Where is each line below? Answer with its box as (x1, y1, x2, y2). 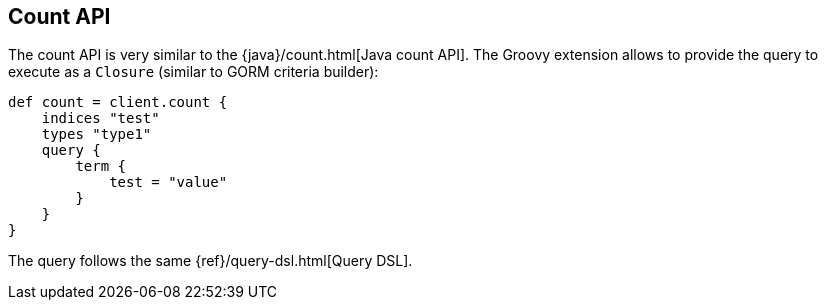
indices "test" (41, 110, 160, 127)
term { (75, 158, 127, 175)
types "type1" (41, 126, 152, 143)
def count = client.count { (8, 94, 228, 111)
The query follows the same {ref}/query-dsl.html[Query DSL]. (8, 252, 413, 270)
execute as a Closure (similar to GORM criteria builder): (8, 63, 379, 81)
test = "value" (109, 174, 228, 191)
